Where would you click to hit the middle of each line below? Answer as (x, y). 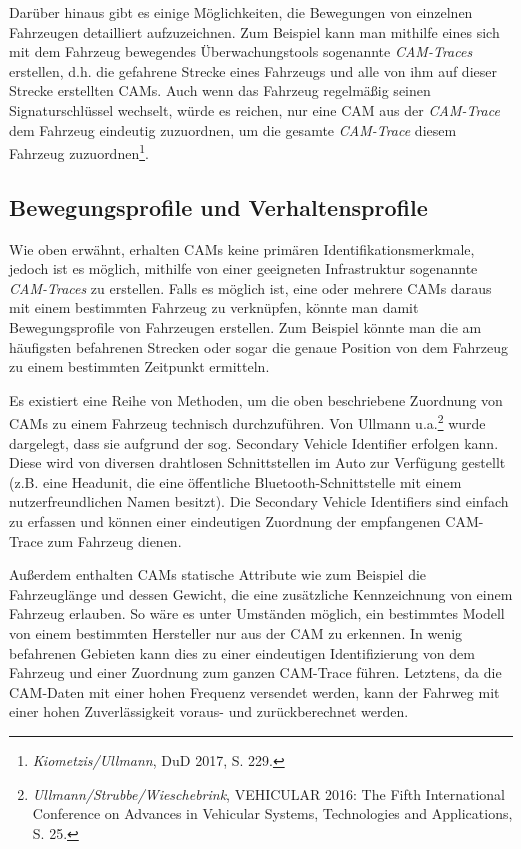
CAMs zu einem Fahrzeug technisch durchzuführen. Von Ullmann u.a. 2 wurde (247, 422)
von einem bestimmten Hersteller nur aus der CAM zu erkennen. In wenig (236, 632)
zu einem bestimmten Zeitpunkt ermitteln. (139, 366)
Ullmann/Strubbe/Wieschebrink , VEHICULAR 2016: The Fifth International (268, 793)
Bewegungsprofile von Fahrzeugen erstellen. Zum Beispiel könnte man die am (245, 326)
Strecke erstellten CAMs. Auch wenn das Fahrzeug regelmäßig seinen (220, 90)
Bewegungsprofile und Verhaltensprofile (218, 206)
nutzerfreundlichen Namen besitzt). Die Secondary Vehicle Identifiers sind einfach (259, 501)
